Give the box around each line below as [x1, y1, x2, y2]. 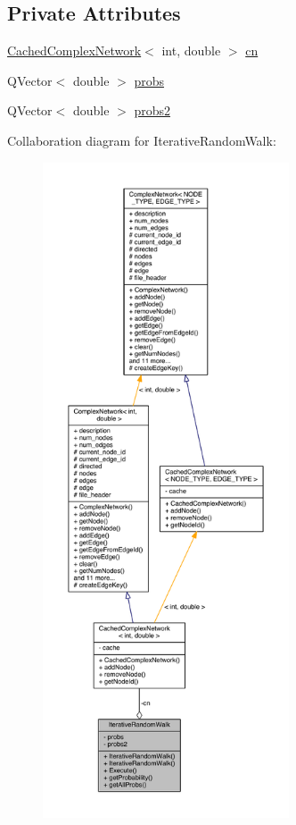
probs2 [134, 101, 170, 120]
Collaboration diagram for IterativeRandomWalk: [7, 130, 276, 149]
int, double [161, 41, 221, 60]
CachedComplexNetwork [7, 41, 142, 60]
